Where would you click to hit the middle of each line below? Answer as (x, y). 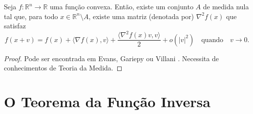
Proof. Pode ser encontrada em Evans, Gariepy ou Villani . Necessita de (111, 58)
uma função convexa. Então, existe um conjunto (122, 6)
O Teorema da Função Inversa (107, 102)
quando (212, 40)
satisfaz (15, 26)
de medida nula (226, 6)
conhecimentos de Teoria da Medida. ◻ (63, 68)
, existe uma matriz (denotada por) (141, 16)
